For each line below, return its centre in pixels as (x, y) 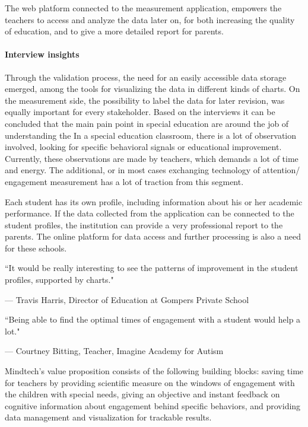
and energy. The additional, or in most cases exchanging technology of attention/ (153, 170)
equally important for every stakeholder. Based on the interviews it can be (140, 112)
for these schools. (36, 248)
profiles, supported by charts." (59, 280)
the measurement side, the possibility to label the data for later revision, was (145, 100)
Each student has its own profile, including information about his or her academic (154, 201)
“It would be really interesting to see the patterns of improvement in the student (152, 268)
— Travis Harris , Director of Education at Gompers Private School (127, 299)
